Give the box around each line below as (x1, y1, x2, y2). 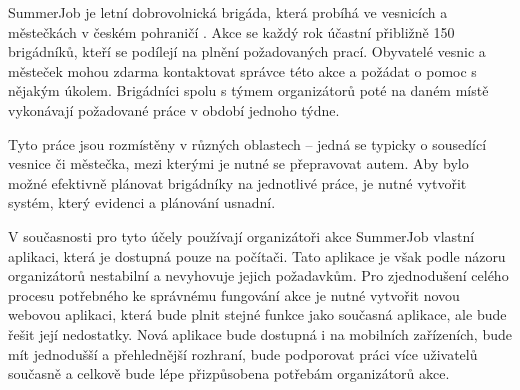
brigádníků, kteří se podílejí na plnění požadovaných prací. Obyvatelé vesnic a (8, 41, 486, 62)
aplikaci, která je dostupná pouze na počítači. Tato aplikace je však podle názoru (8, 245, 506, 266)
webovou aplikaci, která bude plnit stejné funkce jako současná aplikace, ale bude (8, 304, 507, 325)
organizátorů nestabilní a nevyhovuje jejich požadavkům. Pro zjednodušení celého (8, 265, 509, 286)
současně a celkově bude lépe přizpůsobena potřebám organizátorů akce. (8, 363, 450, 384)
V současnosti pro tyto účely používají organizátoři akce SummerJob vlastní (8, 225, 475, 246)
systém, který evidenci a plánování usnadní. (8, 192, 276, 213)
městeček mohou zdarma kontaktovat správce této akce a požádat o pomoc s (8, 60, 477, 81)
